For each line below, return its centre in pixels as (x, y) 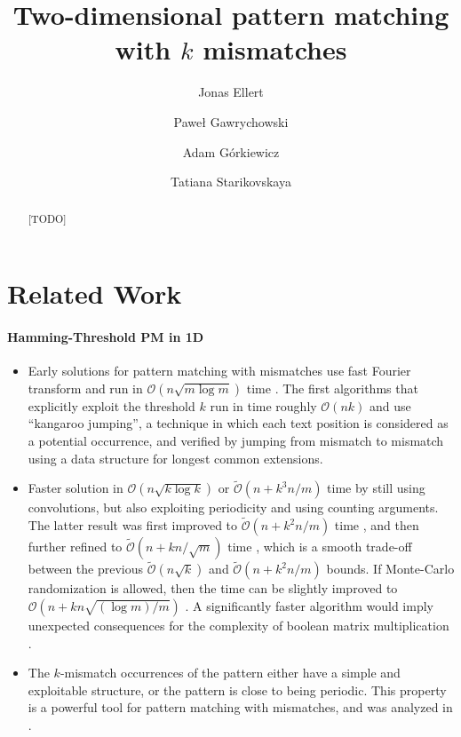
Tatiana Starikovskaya (231, 182)
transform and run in (85, 388)
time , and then (377, 525)
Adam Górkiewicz (231, 151)
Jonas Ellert (231, 92)
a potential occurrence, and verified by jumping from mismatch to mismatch (236, 440)
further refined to (75, 547)
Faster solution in (76, 488)
